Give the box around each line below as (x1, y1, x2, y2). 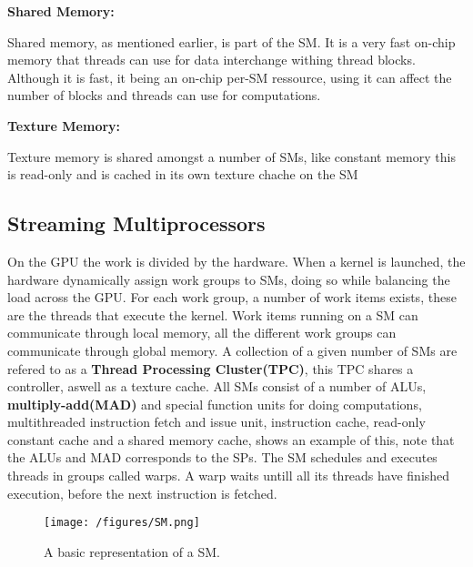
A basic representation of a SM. (44, 542, 220, 561)
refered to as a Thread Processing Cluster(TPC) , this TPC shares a (7, 359, 414, 378)
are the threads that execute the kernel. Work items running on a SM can (7, 305, 418, 324)
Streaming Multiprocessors (7, 209, 266, 238)
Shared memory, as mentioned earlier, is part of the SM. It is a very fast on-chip (7, 32, 456, 51)
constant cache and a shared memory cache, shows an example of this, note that (7, 430, 455, 449)
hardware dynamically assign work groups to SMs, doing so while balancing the (7, 269, 450, 289)
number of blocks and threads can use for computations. (7, 86, 321, 105)
